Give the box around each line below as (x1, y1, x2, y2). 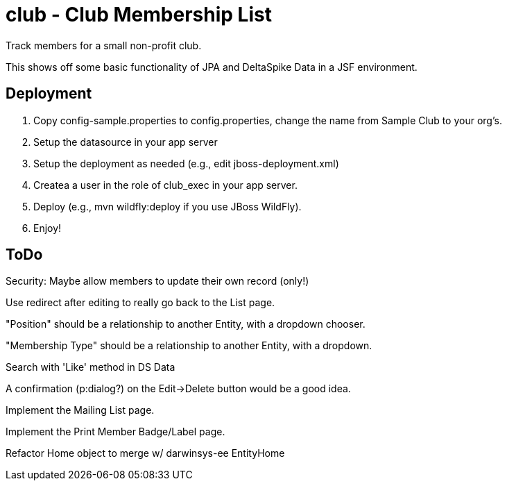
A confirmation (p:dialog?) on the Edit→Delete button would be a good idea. (6, 383, 351, 395)
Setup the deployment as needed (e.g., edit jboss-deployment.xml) (33, 157, 339, 169)
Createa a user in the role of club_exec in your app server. (33, 178, 298, 191)
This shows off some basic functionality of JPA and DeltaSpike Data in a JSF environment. (6, 60, 418, 73)
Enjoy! (33, 221, 62, 234)
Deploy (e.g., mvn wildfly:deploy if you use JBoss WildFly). (33, 200, 302, 212)
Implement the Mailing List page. (6, 404, 155, 417)
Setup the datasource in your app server (33, 135, 218, 148)
